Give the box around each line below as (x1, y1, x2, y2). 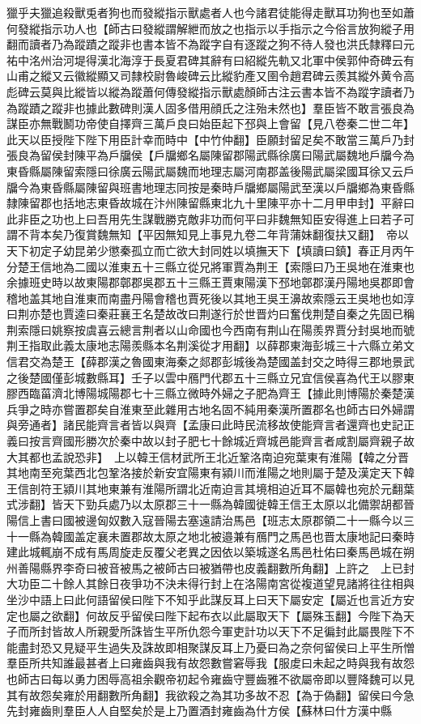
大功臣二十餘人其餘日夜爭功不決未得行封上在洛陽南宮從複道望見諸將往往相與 (6, 575, 415, 592)
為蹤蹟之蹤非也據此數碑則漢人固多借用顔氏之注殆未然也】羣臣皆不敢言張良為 (6, 99, 415, 116)
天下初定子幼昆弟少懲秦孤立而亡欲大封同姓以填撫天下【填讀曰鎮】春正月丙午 (6, 241, 415, 258)
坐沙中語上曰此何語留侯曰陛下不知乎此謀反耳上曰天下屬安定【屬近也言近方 (6, 590, 403, 607)
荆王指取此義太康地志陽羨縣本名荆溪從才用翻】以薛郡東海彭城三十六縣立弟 (6, 337, 403, 354)
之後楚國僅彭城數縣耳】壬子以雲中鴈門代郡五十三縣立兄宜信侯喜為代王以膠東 (6, 368, 415, 385)
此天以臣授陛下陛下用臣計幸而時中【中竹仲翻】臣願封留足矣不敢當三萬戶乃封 (6, 130, 415, 147)
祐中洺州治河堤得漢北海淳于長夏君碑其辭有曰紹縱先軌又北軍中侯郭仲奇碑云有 (6, 51, 415, 68)
